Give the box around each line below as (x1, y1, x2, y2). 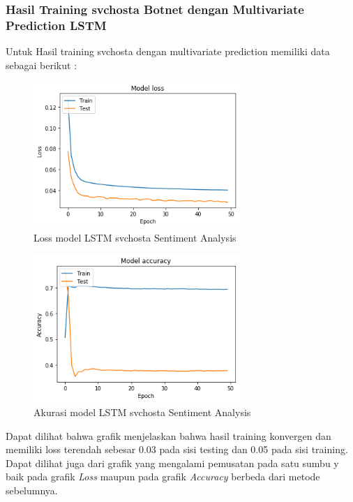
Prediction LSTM (6, 16, 107, 34)
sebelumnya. (6, 483, 58, 498)
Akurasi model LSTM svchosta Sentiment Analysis (33, 405, 251, 420)
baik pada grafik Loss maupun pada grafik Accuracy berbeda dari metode (6, 469, 320, 484)
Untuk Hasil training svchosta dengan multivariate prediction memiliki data (6, 44, 330, 59)
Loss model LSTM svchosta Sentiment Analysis (33, 230, 236, 244)
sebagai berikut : (6, 57, 77, 72)
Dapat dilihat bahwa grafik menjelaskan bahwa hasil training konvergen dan (6, 428, 331, 443)
